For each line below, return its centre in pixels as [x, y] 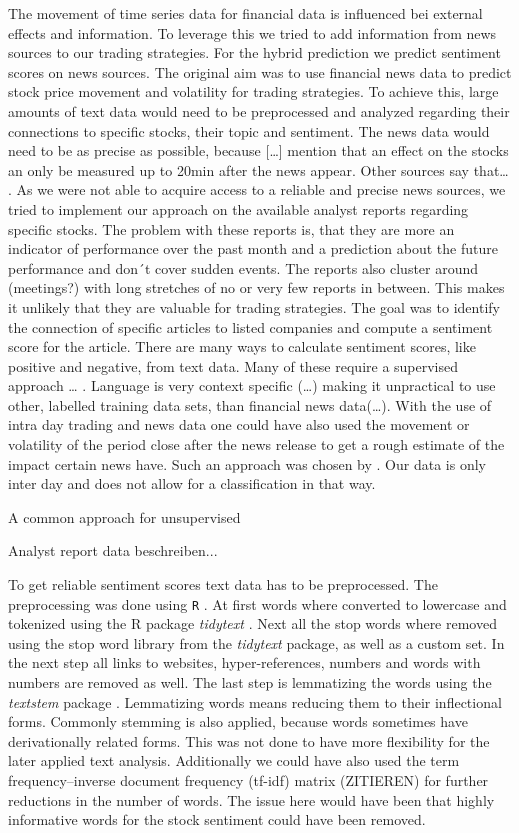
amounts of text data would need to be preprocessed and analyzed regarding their [259, 110]
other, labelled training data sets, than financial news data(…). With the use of [250, 404]
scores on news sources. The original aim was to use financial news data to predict [260, 71]
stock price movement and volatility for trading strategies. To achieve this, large [253, 91]
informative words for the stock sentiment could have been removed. [217, 819]
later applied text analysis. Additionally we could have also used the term [234, 760]
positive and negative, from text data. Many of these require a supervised [233, 365]
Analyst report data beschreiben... [113, 550]
